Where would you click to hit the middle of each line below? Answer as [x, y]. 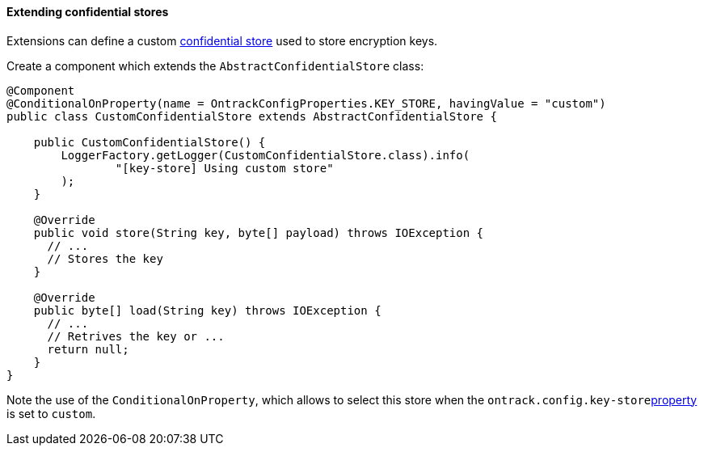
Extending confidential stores [88, 12]
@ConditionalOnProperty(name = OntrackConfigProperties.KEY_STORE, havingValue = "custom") [306, 103]
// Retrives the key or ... [136, 336]
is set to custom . [51, 413]
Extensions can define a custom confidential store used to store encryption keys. [222, 40]
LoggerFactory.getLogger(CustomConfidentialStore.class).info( [266, 155]
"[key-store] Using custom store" [224, 168]
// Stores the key [105, 258]
